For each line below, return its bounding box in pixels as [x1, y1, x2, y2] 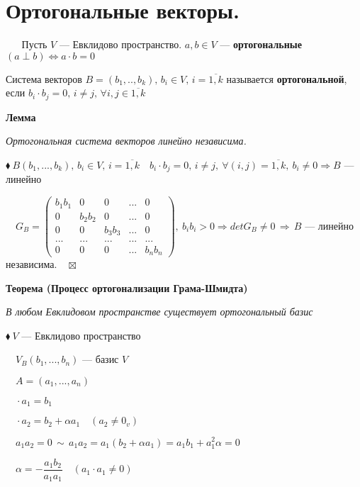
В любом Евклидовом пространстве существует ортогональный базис [6, 304, 313, 319]
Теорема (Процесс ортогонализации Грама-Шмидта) [6, 280, 248, 295]
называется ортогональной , [226, 71, 347, 86]
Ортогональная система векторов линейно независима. [6, 133, 247, 148]
